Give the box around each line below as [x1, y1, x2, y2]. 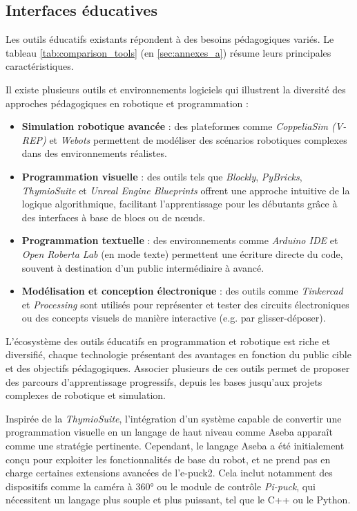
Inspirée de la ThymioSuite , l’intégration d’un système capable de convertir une [6, 411, 342, 425]
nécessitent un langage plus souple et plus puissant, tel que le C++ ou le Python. [6, 492, 351, 507]
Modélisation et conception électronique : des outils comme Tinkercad [21, 284, 343, 298]
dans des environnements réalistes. [21, 146, 167, 160]
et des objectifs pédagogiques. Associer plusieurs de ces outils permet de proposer [6, 361, 350, 375]
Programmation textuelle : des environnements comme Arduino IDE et [21, 233, 338, 248]
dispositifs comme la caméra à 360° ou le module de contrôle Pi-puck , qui [6, 479, 316, 493]
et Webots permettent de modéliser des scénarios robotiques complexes [49, 132, 347, 147]
